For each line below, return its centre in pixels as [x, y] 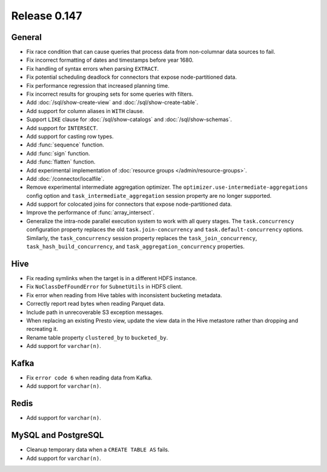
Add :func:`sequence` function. [65, 145]
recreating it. [42, 329]
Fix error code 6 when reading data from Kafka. [89, 378]
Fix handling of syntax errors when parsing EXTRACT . [93, 68]
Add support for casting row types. [70, 136]
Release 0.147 [47, 16]
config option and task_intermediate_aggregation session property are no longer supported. [149, 195]
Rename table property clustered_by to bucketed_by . [97, 337]
